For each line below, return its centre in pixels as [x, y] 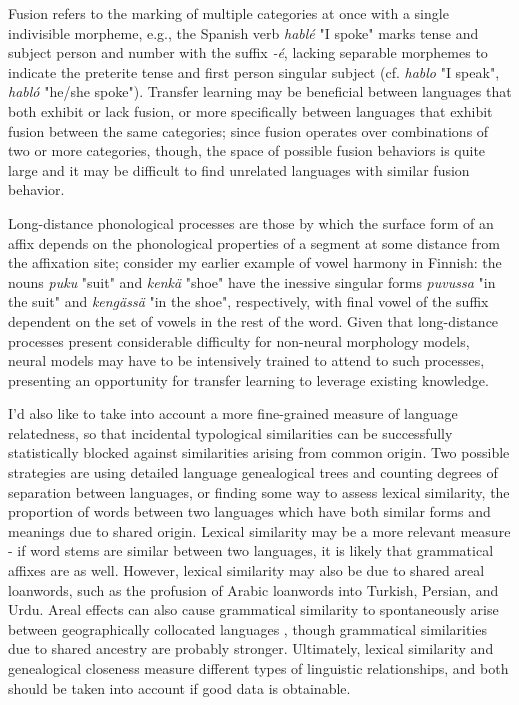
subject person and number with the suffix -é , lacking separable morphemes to [248, 52]
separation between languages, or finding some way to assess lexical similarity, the [259, 491]
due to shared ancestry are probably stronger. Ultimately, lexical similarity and [251, 648]
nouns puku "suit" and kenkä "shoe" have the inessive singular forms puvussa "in [252, 281]
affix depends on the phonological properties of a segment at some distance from [254, 242]
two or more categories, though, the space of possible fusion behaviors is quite [247, 150]
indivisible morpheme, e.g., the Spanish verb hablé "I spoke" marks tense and [243, 32]
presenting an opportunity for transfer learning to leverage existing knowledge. [248, 379]
